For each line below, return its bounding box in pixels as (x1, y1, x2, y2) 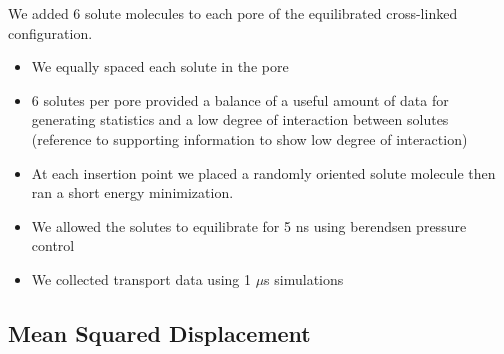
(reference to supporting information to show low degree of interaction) (31, 128, 468, 149)
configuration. (8, 22, 93, 43)
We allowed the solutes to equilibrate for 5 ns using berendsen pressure (31, 215, 467, 236)
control (31, 235, 75, 256)
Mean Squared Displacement (8, 317, 311, 348)
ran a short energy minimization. (31, 182, 234, 203)
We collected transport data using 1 (31, 268, 251, 289)
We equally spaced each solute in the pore (31, 56, 289, 77)
